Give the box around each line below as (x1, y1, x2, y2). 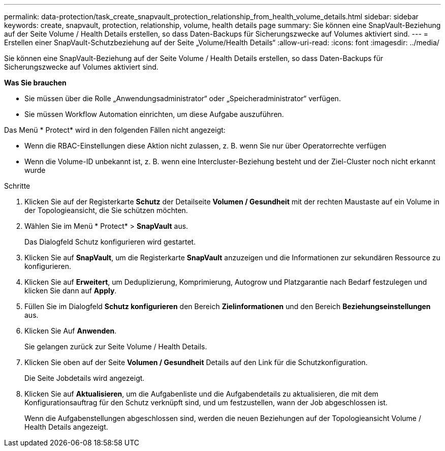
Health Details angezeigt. (24, 423, 108, 431)
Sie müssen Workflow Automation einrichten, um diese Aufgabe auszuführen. (24, 110, 284, 118)
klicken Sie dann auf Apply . (24, 286, 117, 295)
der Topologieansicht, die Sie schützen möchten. (24, 206, 188, 215)
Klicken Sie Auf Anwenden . (24, 326, 117, 335)
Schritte (4, 182, 30, 190)
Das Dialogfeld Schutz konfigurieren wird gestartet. (24, 237, 196, 246)
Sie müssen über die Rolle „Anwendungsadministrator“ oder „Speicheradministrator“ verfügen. (24, 94, 341, 103)
